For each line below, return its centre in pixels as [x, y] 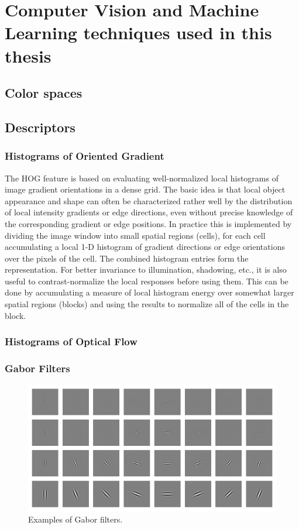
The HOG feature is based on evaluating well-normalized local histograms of [142, 178]
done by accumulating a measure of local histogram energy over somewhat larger [149, 292]
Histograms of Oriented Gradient [85, 156]
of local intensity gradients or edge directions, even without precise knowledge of [149, 212]
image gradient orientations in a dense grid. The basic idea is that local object [145, 189]
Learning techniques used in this [138, 32]
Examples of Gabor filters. [75, 519]
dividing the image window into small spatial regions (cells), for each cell [135, 235]
